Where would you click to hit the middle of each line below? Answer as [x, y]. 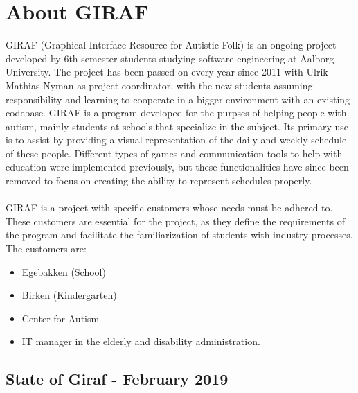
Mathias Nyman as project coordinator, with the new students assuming [159, 85]
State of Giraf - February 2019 [117, 379]
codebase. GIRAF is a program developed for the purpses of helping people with [176, 113]
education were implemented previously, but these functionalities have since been [177, 167]
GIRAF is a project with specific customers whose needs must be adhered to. [169, 208]
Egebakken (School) [64, 271]
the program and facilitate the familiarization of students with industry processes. [179, 235]
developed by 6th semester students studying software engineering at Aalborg [170, 58]
